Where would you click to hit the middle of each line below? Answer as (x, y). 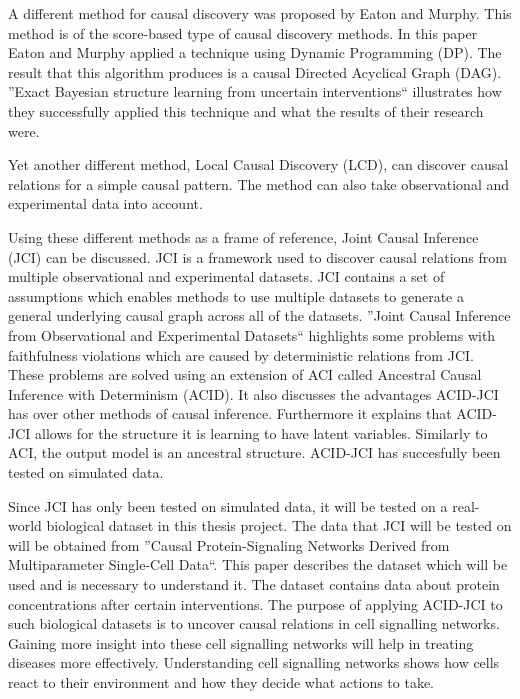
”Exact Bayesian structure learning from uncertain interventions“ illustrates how (255, 91)
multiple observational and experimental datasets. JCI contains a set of (226, 276)
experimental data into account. (105, 203)
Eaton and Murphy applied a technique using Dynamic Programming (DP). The (255, 52)
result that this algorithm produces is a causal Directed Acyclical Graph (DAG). (255, 71)
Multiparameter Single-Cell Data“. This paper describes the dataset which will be (258, 564)
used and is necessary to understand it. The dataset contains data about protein (254, 584)
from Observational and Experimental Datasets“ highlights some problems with (252, 334)
